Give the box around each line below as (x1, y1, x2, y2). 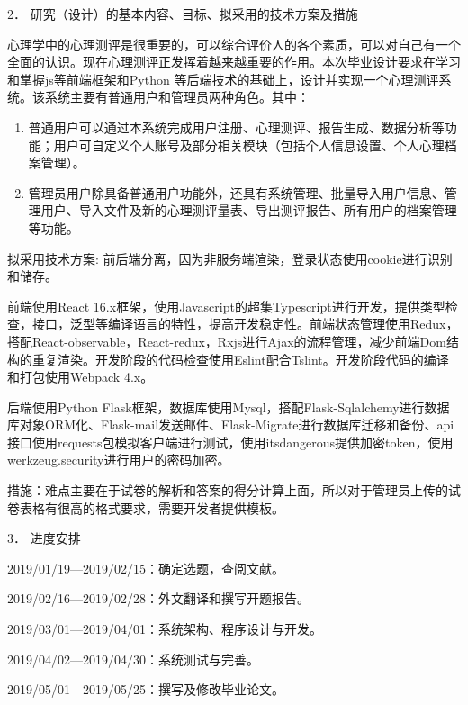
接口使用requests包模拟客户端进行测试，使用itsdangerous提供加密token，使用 (7, 432, 454, 451)
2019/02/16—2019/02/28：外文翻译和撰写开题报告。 (7, 589, 310, 608)
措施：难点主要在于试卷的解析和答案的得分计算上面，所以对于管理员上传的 (7, 481, 448, 500)
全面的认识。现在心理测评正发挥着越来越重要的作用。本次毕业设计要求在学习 (7, 52, 461, 71)
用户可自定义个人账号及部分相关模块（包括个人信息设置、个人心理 (53, 135, 445, 154)
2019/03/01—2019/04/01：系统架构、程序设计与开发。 (7, 619, 322, 638)
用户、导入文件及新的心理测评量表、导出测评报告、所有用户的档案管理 (40, 201, 457, 220)
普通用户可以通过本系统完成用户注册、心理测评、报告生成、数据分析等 (28, 117, 445, 136)
